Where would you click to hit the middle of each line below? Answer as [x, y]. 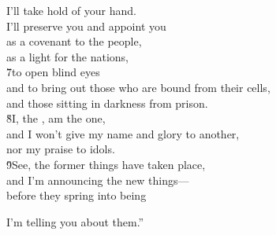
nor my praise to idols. [61, 149]
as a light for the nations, [67, 56]
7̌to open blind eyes [53, 72]
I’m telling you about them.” [75, 221]
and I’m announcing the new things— [98, 180]
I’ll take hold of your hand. [71, 10]
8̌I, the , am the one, [56, 118]
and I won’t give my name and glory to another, [123, 133]
